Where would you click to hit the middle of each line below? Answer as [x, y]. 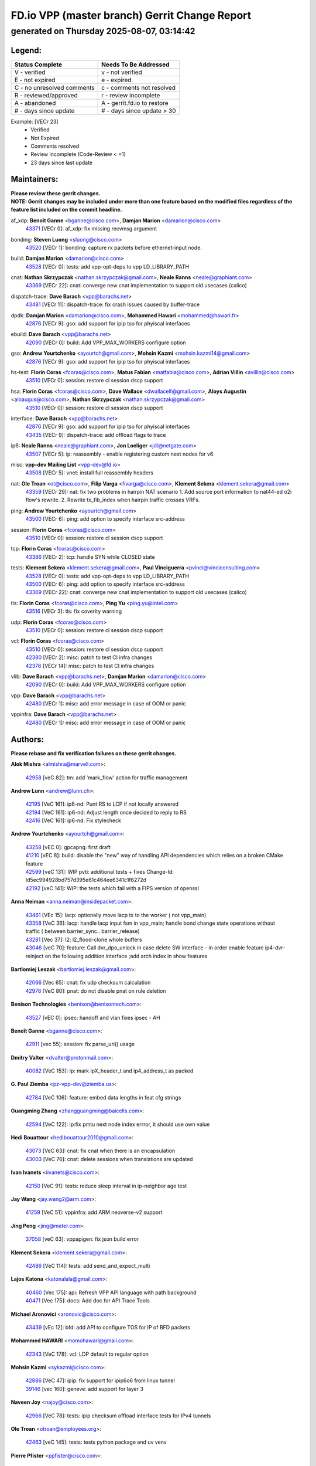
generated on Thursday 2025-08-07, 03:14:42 [103, 31]
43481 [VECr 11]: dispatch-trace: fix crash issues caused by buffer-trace [113, 304]
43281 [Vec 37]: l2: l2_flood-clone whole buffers [84, 939]
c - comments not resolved [138, 87]
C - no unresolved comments [54, 87]
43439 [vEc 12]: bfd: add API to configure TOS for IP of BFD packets [108, 1327]
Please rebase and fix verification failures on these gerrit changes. [94, 753]
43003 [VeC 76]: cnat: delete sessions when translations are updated [109, 1159]
